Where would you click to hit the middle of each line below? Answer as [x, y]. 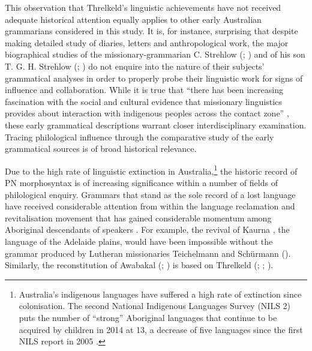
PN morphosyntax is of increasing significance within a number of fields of [141, 182]
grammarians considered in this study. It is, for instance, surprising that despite [151, 31]
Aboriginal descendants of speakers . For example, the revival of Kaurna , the [147, 229]
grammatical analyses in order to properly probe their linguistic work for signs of [154, 78]
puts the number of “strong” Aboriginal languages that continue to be [148, 317]
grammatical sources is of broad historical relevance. [101, 148]
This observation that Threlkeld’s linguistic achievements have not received [143, 7]
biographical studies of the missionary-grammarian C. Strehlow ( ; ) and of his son [155, 54]
